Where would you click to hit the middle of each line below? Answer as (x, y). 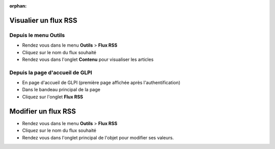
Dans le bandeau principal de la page (61, 90)
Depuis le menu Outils (37, 35)
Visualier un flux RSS (43, 20)
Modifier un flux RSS (43, 111)
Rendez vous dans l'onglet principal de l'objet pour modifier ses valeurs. (98, 137)
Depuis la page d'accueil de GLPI (51, 72)
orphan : (18, 6)
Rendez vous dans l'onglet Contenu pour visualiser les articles (88, 59)
